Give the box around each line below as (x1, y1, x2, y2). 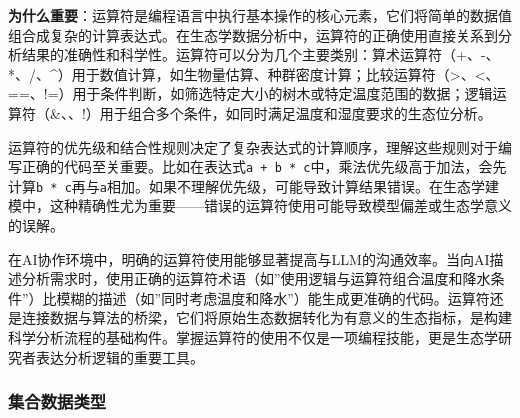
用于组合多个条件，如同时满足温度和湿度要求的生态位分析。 (99, 102, 492, 123)
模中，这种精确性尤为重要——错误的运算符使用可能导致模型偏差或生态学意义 (8, 195, 512, 216)
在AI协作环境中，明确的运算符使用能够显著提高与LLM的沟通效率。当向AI (8, 248, 490, 269)
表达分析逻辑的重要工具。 (35, 346, 204, 367)
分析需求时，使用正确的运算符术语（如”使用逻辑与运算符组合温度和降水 (21, 268, 491, 289)
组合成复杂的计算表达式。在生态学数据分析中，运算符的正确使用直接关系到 (8, 24, 498, 45)
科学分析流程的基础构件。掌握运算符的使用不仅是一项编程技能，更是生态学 (8, 327, 498, 348)
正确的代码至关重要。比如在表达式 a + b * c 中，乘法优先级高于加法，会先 (21, 156, 507, 177)
